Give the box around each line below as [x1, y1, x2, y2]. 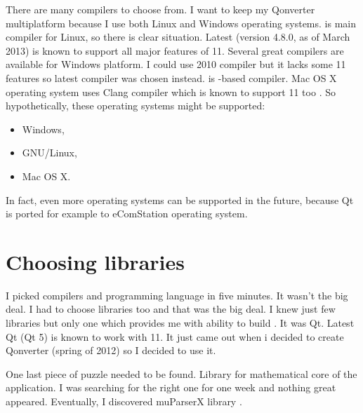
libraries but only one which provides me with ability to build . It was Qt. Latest [6, 316, 355, 330]
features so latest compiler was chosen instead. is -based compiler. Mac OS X [6, 70, 337, 85]
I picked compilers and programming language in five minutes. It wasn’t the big [6, 287, 348, 302]
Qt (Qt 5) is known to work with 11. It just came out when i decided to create [6, 329, 344, 344]
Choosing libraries [6, 247, 185, 276]
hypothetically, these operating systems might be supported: [6, 98, 265, 113]
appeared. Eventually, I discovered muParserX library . [6, 394, 242, 408]
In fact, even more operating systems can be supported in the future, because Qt [6, 192, 354, 207]
